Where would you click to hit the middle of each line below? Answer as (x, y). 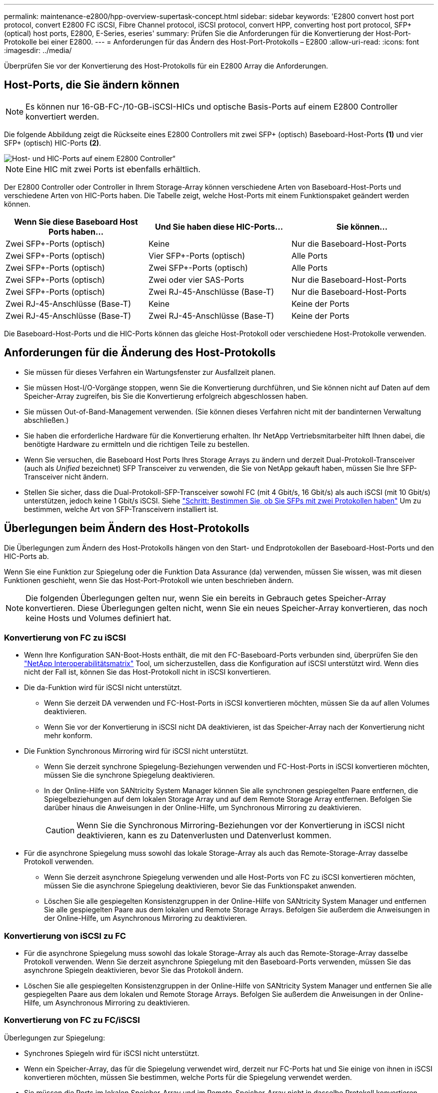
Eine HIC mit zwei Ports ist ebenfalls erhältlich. (113, 169)
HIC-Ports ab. (26, 556)
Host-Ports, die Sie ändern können (92, 85)
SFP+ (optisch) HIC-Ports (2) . (53, 143)
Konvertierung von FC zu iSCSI (65, 637)
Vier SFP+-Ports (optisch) (196, 255)
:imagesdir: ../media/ (38, 50)
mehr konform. (68, 736)
